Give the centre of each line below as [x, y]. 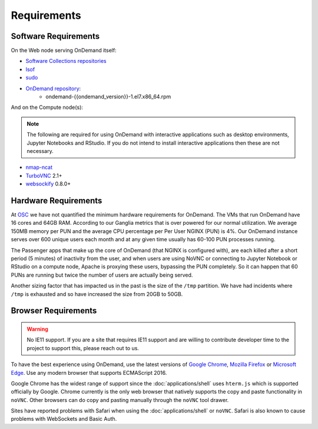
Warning [37, 329]
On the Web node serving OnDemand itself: [64, 51]
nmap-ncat [39, 167]
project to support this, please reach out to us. [83, 348]
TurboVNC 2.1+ [44, 175]
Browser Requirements [54, 311]
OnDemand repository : [53, 88]
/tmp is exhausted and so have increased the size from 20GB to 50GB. [97, 294]
